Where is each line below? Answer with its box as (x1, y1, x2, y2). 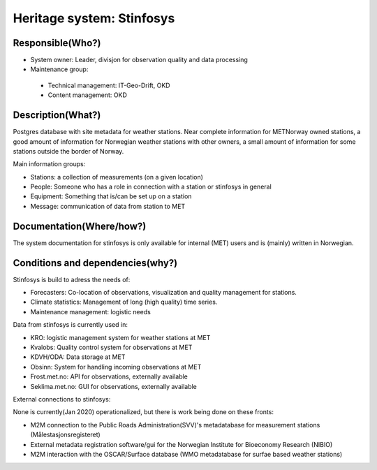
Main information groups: (13, 160, 86, 168)
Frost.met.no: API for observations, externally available (30, 372, 188, 381)
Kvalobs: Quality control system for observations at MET (30, 343, 193, 352)
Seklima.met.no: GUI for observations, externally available (30, 382, 197, 390)
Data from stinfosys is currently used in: (13, 321, 128, 329)
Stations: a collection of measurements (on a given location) (30, 172, 204, 181)
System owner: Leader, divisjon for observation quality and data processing (30, 56, 248, 64)
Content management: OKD (47, 91, 127, 99)
